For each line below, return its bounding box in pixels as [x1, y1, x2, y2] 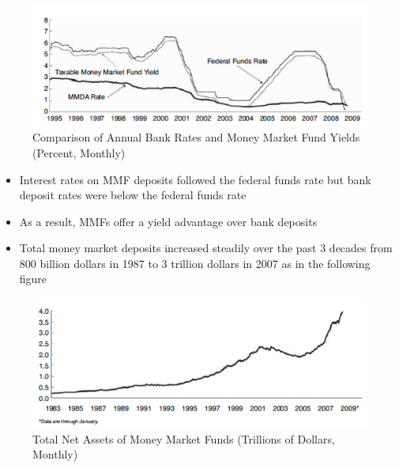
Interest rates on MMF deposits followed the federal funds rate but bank [19, 171, 371, 187]
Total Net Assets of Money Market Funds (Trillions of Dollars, [32, 430, 335, 447]
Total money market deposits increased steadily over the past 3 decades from [19, 240, 393, 256]
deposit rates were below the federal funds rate [19, 187, 247, 203]
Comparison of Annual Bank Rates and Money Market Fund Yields [32, 129, 360, 145]
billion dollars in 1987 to [40, 255, 158, 271]
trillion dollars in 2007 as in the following [171, 255, 371, 271]
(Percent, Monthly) [32, 144, 126, 160]
